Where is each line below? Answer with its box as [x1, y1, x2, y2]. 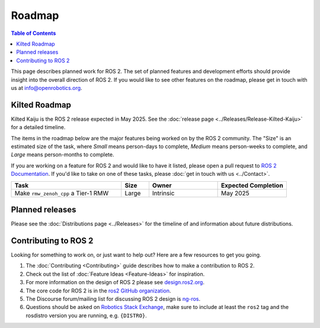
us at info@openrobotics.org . [11, 84, 82, 91]
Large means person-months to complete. [11, 151, 114, 158]
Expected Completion [221, 181, 284, 189]
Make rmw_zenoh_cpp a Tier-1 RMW [14, 189, 109, 197]
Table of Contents [11, 30, 56, 37]
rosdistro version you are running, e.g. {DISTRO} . [25, 311, 148, 319]
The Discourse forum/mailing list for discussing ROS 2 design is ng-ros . [25, 295, 201, 302]
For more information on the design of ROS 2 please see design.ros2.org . [25, 279, 204, 286]
